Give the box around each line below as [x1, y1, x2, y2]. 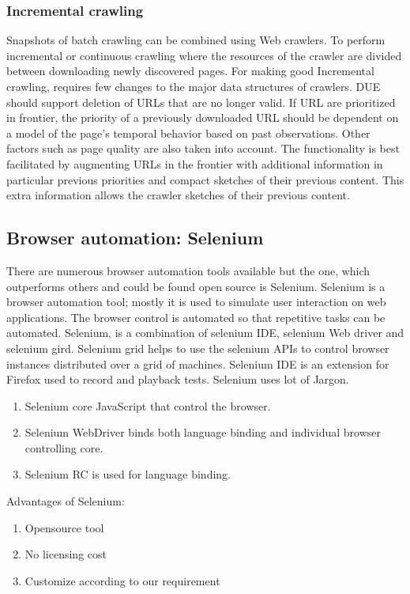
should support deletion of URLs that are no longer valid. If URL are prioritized [6, 93, 396, 110]
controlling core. [24, 439, 103, 456]
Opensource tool [24, 519, 104, 535]
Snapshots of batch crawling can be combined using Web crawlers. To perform [6, 32, 386, 48]
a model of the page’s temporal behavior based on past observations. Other [6, 124, 371, 141]
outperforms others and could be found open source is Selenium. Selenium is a [6, 278, 386, 294]
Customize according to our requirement [24, 572, 220, 588]
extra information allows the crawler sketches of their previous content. [6, 187, 350, 203]
